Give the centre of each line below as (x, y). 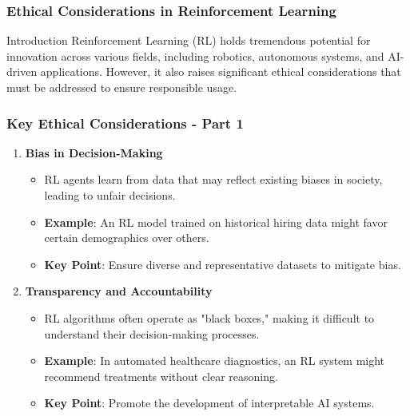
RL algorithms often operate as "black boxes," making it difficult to (209, 317)
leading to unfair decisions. (110, 195)
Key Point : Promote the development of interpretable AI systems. (209, 403)
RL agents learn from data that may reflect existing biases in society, (213, 179)
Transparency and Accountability (119, 291)
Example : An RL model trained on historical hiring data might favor (216, 222)
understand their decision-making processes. (152, 333)
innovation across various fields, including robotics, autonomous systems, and (195, 55)
